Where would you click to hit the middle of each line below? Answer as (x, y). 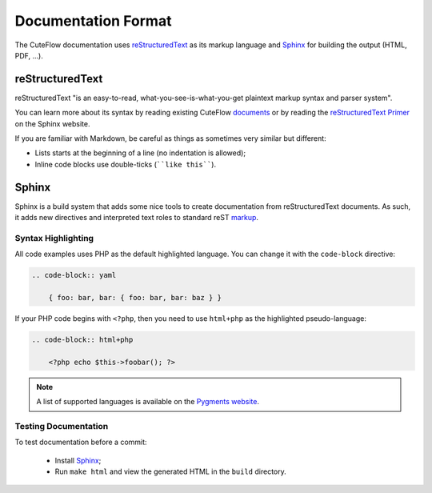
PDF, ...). (29, 55)
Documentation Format (93, 21)
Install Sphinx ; (78, 460)
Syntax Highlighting (54, 238)
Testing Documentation (62, 426)
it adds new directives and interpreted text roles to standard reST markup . (137, 218)
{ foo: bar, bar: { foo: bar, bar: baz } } (135, 297)
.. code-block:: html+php (82, 339)
